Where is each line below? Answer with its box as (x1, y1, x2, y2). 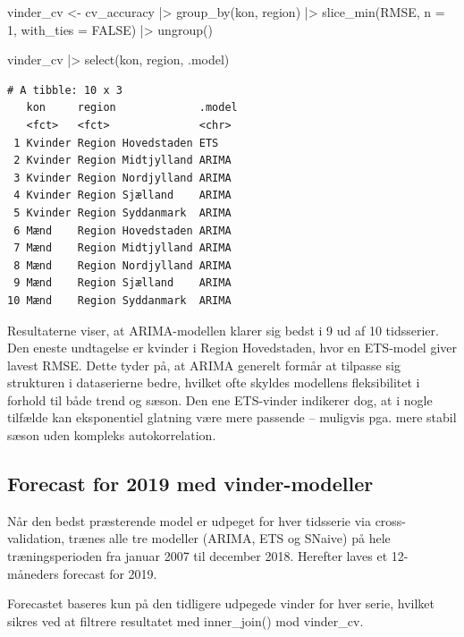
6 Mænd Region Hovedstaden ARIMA (13, 224, 232, 237)
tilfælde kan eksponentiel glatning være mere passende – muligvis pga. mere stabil (7, 408, 457, 427)
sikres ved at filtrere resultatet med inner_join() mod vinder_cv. (7, 611, 364, 630)
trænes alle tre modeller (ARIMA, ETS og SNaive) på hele (68, 529, 391, 548)
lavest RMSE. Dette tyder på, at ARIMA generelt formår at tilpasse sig (7, 355, 401, 374)
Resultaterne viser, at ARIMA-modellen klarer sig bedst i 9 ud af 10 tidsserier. (7, 320, 439, 339)
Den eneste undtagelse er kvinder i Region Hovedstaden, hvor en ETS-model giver (7, 338, 458, 357)
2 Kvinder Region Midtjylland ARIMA (13, 154, 232, 167)
